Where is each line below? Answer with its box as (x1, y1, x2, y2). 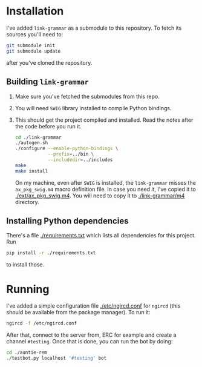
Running (6, 282, 50, 296)
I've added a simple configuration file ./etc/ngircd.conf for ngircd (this (6, 302, 181, 309)
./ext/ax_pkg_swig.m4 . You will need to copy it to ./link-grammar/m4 (15, 192, 185, 199)
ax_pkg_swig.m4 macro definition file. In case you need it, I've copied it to (15, 185, 197, 193)
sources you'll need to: (6, 30, 64, 38)
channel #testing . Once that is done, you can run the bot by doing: (6, 338, 173, 345)
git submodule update (6, 48, 61, 54)
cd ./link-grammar (15, 134, 62, 141)
